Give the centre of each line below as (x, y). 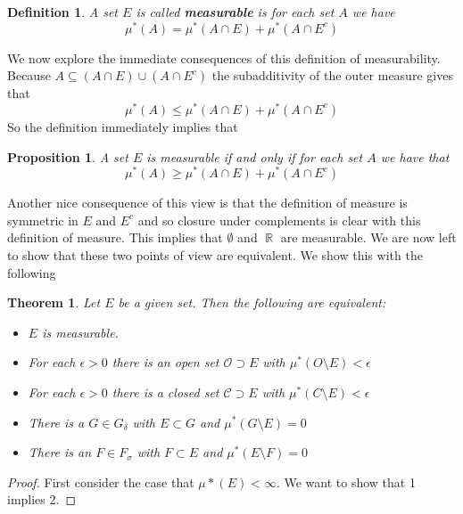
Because (29, 75)
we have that (415, 156)
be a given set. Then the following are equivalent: (252, 302)
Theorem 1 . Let (54, 302)
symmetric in (43, 220)
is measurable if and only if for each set (255, 156)
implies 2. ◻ (42, 499)
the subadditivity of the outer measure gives (332, 75)
